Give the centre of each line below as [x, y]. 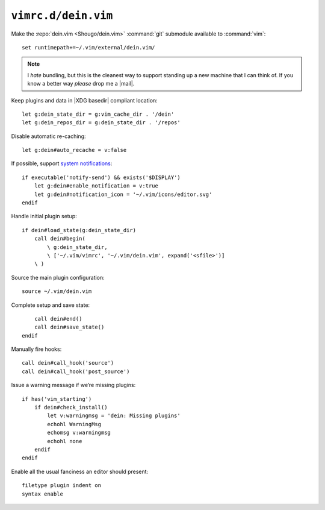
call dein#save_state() [69, 327]
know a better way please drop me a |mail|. [81, 84]
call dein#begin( [60, 239]
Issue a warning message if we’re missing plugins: [73, 385]
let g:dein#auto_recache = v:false [74, 150]
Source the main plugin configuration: [58, 277]
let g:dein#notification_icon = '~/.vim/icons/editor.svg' [123, 194]
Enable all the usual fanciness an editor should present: [80, 471]
